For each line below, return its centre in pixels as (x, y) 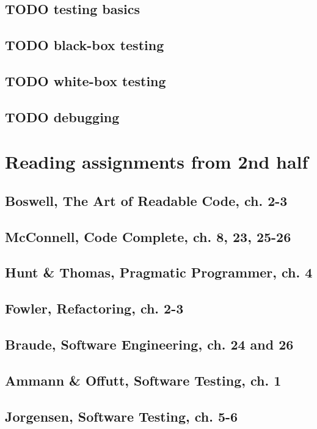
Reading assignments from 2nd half (157, 162)
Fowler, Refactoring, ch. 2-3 (94, 308)
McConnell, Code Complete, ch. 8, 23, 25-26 (148, 236)
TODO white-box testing (86, 80)
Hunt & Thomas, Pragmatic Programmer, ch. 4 (159, 272)
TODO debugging (62, 116)
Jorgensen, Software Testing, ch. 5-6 (122, 416)
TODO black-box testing (85, 45)
